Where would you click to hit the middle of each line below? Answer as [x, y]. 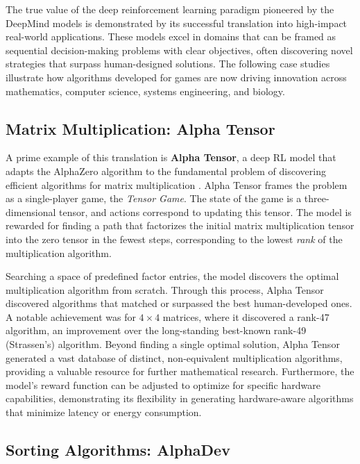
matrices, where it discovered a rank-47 [246, 316]
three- [317, 198]
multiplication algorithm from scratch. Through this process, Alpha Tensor [165, 289]
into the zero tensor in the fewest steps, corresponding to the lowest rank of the [174, 239]
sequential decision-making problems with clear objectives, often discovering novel [179, 50]
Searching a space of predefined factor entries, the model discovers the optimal [172, 276]
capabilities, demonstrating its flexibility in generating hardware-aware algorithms [180, 398]
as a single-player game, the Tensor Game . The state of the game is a [154, 198]
